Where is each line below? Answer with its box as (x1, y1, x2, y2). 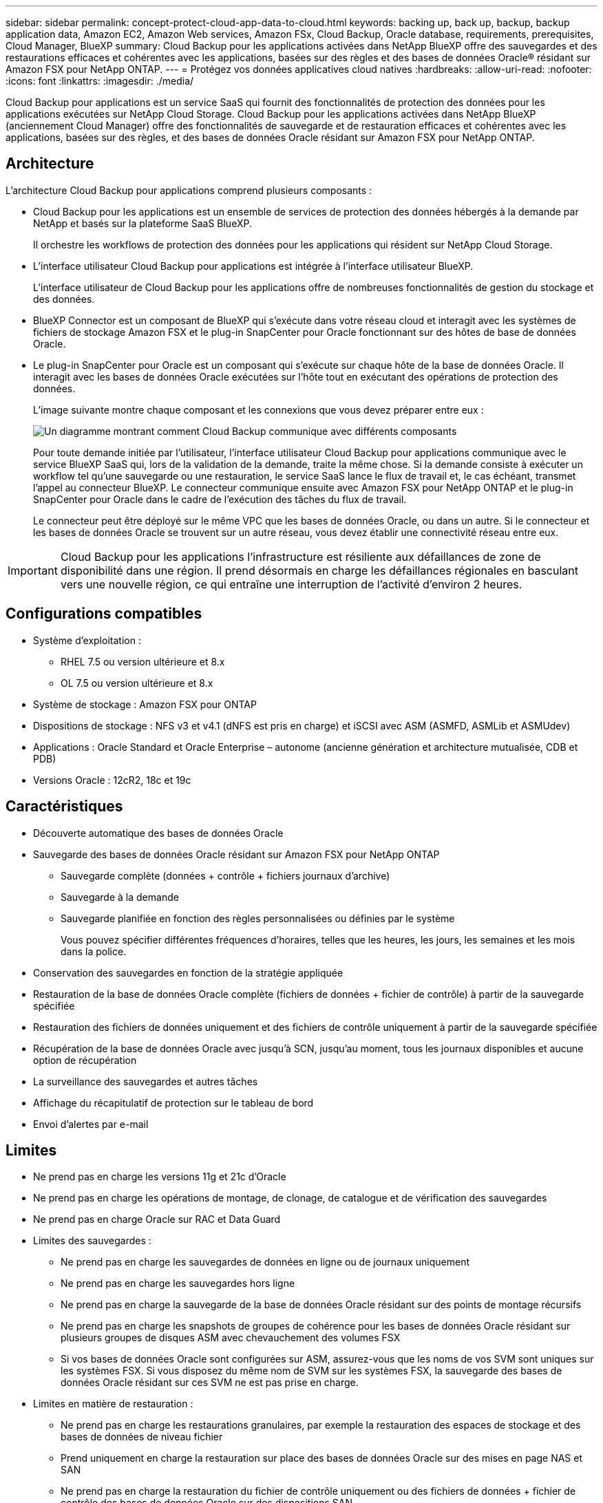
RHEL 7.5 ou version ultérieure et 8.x (61, 655, 225, 668)
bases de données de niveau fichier (61, 1431, 223, 1443)
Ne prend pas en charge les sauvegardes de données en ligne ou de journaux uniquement (61, 1256, 470, 1268)
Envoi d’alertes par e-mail (33, 1118, 149, 1130)
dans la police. (61, 945, 127, 957)
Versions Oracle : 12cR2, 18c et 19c (33, 774, 191, 786)
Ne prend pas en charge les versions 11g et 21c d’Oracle (33, 1171, 286, 1183)
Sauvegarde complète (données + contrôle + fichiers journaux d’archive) (61, 869, 390, 882)
